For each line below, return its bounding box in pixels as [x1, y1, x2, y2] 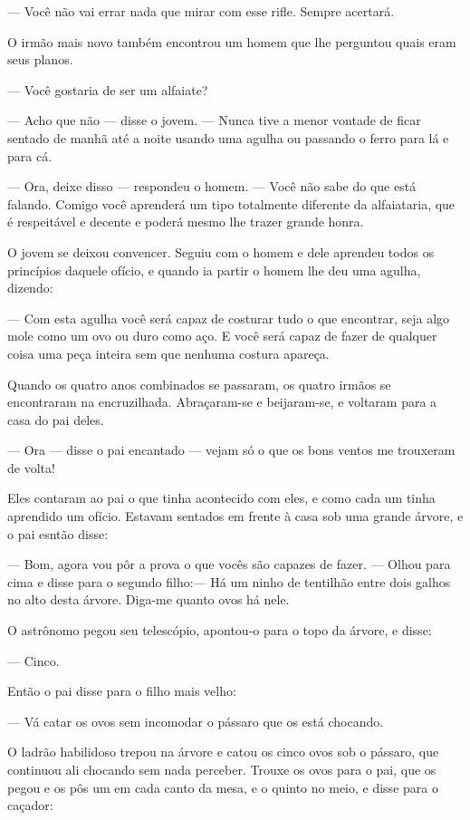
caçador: [7, 796, 53, 815]
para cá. [7, 146, 53, 165]
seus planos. [7, 50, 73, 69]
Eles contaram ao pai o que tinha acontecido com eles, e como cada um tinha [7, 488, 436, 507]
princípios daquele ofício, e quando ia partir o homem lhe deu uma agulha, [7, 260, 421, 279]
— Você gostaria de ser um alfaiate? [7, 80, 208, 99]
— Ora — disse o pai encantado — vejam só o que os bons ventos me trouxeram [7, 440, 456, 459]
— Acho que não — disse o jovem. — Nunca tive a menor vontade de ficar [7, 111, 421, 130]
